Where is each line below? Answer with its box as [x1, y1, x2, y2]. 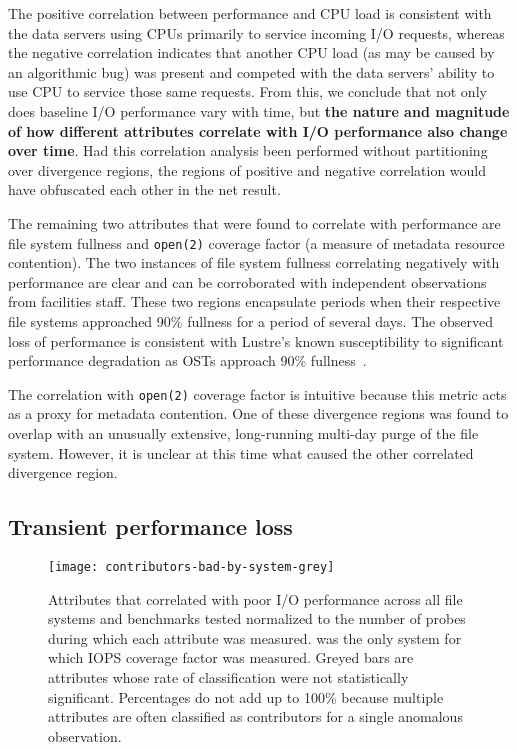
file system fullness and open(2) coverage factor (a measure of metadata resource [8, 232, 505, 253]
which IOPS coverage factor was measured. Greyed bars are [48, 647, 414, 668]
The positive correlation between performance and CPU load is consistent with [8, 3, 492, 23]
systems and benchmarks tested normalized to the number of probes [48, 608, 466, 629]
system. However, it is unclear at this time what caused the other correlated [8, 442, 474, 463]
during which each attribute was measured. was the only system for [48, 627, 462, 648]
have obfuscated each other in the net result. [8, 179, 281, 200]
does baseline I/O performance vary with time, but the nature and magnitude [8, 100, 510, 121]
